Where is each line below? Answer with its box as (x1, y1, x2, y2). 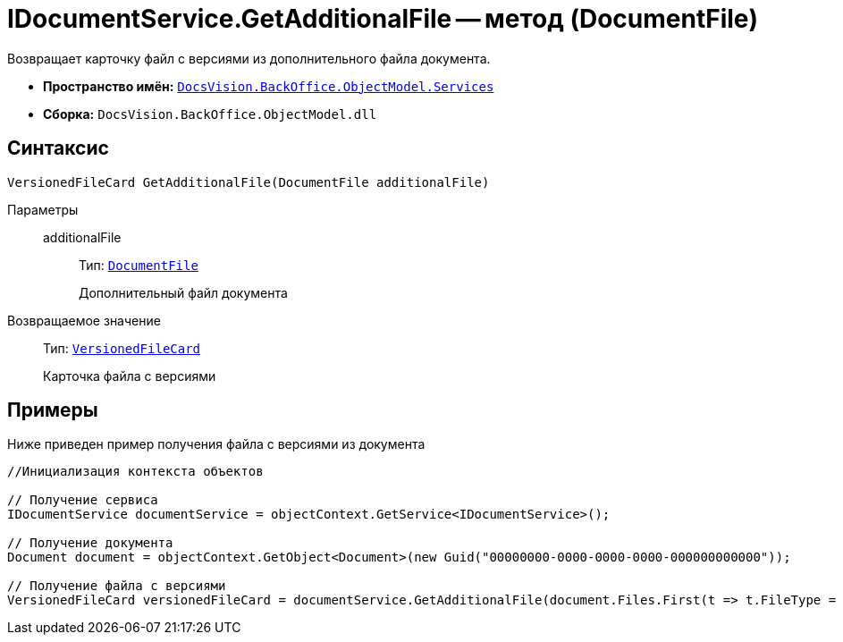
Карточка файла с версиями (43, 367, 216, 384)
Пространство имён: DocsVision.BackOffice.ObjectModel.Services (43, 78, 494, 94)
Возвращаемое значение (7, 312, 161, 328)
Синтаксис (7, 137, 109, 160)
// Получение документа (7, 536, 173, 551)
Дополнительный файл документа (79, 284, 288, 300)
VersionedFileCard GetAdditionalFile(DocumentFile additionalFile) (7, 174, 490, 190)
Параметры (7, 201, 79, 217)
